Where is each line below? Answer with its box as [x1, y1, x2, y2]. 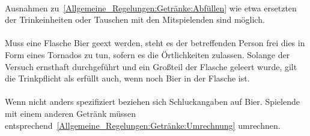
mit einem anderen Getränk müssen [5, 107, 136, 119]
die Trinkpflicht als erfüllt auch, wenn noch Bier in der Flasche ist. [5, 72, 250, 84]
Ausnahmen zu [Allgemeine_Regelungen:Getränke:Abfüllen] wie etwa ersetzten [5, 1, 297, 14]
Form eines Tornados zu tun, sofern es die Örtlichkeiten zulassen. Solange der [5, 48, 290, 61]
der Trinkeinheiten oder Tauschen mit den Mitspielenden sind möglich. [5, 13, 265, 26]
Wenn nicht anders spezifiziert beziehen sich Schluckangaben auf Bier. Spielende [5, 95, 300, 108]
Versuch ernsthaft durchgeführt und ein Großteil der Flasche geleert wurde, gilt [5, 60, 297, 72]
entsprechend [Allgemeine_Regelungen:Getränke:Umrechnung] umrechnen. [5, 119, 281, 131]
